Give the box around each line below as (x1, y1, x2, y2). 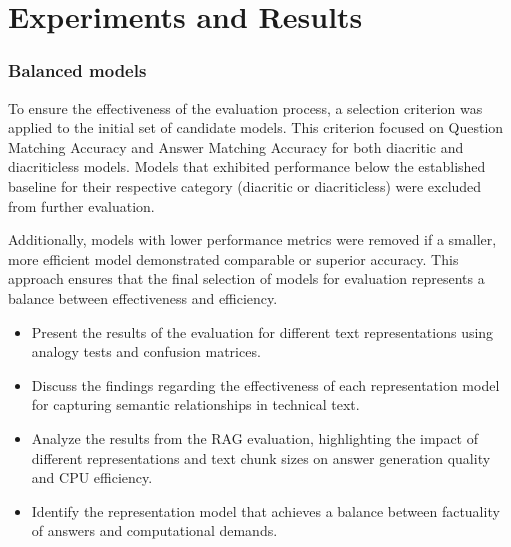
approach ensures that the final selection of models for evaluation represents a (8, 268, 485, 289)
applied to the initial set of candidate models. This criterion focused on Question (8, 117, 504, 138)
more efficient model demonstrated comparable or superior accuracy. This (8, 248, 459, 269)
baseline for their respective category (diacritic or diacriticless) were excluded (8, 175, 482, 196)
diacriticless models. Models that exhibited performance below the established (8, 156, 486, 177)
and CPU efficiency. (31, 467, 153, 488)
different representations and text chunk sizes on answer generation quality (31, 447, 491, 468)
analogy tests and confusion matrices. (31, 341, 261, 362)
